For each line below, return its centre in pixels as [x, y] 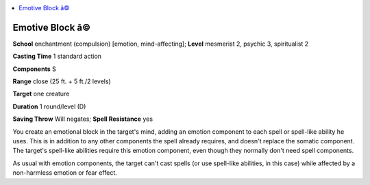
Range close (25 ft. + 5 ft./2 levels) [62, 81]
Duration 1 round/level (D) [49, 106]
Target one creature [41, 94]
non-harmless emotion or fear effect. [65, 173]
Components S [34, 69]
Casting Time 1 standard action [57, 56]
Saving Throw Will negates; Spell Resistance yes [83, 119]
